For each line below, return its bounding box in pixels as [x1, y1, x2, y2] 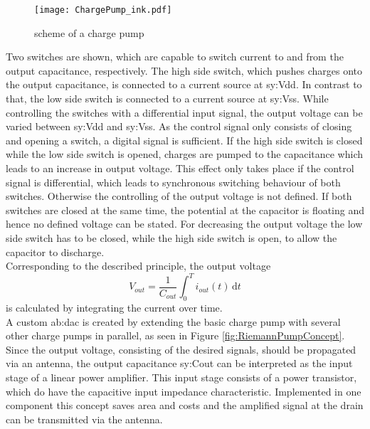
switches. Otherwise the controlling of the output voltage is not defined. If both [6, 189, 352, 203]
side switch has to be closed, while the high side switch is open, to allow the [6, 230, 337, 245]
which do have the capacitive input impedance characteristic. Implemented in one [6, 383, 361, 398]
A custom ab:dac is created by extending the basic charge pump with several [6, 314, 341, 329]
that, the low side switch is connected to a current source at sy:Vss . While [6, 91, 329, 106]
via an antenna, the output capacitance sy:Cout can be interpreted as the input [6, 356, 353, 371]
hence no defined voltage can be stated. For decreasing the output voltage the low [6, 216, 363, 231]
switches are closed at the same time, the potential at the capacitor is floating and [6, 202, 365, 217]
